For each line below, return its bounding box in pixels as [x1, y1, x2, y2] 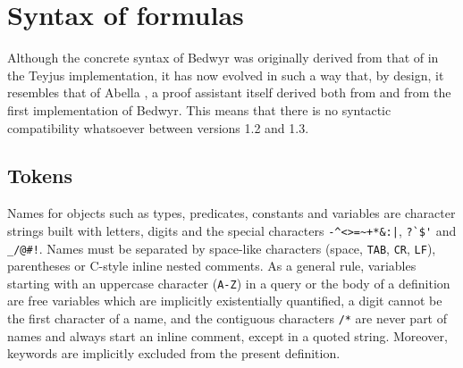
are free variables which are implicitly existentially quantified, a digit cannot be [7, 291, 442, 310]
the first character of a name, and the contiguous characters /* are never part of [7, 309, 448, 328]
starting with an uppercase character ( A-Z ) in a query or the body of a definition [7, 273, 450, 292]
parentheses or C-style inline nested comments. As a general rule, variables [7, 256, 417, 275]
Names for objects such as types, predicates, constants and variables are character [7, 204, 456, 222]
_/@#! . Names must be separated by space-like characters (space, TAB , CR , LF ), [7, 238, 436, 257]
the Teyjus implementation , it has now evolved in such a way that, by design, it [7, 65, 444, 84]
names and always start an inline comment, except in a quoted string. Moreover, [7, 326, 448, 345]
